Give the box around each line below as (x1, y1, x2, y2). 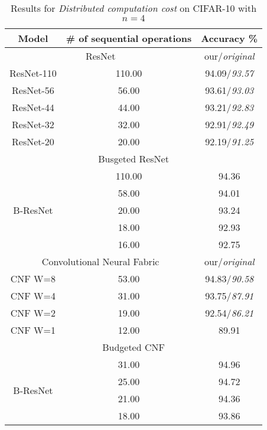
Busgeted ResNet (98, 152, 169, 165)
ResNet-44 (12, 100, 54, 114)
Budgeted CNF (102, 340, 165, 354)
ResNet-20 (12, 135, 54, 148)
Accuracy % (201, 31, 258, 45)
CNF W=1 (10, 323, 56, 337)
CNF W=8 (10, 272, 56, 285)
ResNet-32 (12, 118, 54, 131)
